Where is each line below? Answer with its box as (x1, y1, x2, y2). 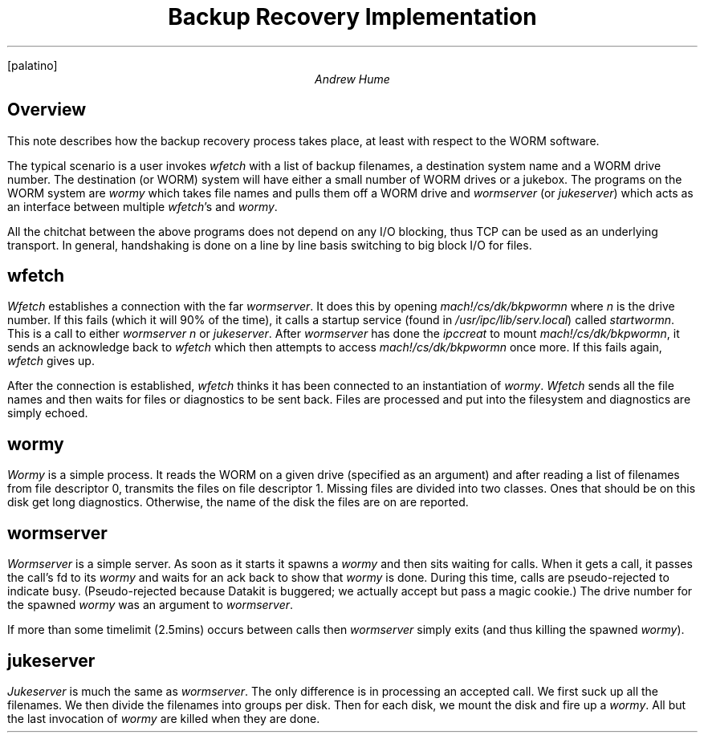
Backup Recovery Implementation (168, 3, 537, 30)
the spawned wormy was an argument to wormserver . (7, 598, 294, 612)
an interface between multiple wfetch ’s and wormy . (7, 199, 278, 213)
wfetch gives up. (7, 354, 95, 368)
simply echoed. (7, 406, 88, 420)
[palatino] (7, 58, 58, 72)
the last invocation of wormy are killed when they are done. (7, 711, 320, 725)
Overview (7, 99, 87, 120)
